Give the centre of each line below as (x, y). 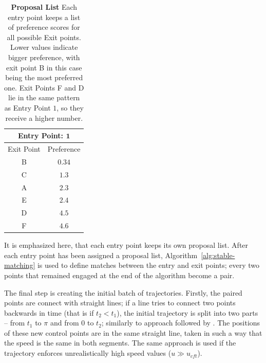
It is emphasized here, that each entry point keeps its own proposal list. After (126, 245)
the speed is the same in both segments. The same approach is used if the (120, 343)
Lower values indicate (44, 47)
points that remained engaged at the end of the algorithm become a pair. (119, 275)
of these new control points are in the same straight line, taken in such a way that (133, 332)
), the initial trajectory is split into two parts (187, 312)
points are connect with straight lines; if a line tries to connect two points (120, 303)
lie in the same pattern (44, 97)
